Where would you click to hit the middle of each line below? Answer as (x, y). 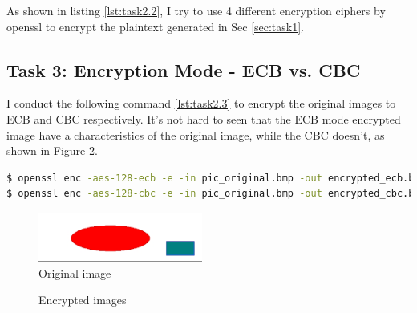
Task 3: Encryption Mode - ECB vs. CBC (184, 69)
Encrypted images (83, 300)
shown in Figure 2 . (52, 150)
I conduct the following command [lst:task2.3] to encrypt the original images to (201, 103)
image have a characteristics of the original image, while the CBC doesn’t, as (196, 134)
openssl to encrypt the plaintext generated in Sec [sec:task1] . (156, 26)
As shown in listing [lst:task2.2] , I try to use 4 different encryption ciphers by (196, 10)
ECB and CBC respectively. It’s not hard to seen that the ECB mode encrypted (204, 118)
